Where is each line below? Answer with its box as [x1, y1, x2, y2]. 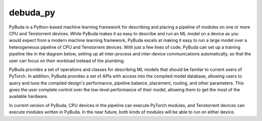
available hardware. [9, 94, 49, 99]
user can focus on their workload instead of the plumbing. [9, 58, 125, 64]
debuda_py [9, 7, 55, 18]
